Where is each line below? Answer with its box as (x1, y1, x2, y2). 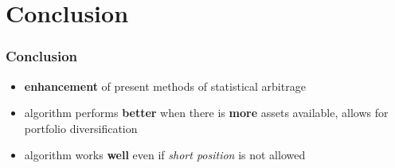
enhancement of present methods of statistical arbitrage (24, 77, 306, 94)
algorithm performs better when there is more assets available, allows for (24, 104, 389, 121)
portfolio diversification (24, 119, 138, 136)
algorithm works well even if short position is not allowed (24, 147, 306, 163)
